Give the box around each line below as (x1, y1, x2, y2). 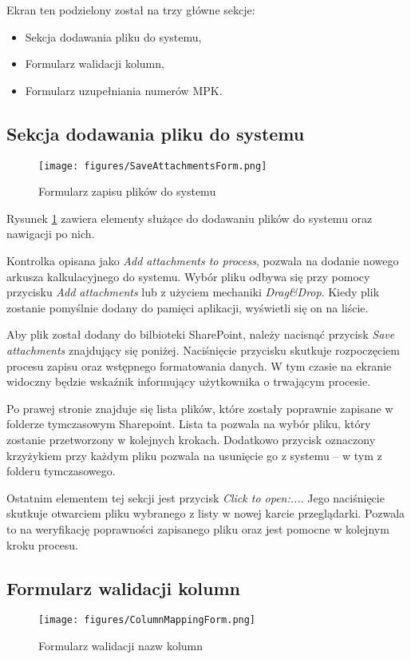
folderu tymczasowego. (6, 462, 116, 479)
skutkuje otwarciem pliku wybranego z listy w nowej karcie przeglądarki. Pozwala (6, 505, 405, 522)
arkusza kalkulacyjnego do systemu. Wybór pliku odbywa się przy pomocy (6, 268, 370, 284)
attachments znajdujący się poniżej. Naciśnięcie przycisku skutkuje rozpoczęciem (6, 341, 400, 358)
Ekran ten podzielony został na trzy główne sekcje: (6, 2, 255, 18)
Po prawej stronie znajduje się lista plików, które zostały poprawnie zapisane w (6, 399, 393, 416)
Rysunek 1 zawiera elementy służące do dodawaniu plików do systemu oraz (6, 209, 373, 226)
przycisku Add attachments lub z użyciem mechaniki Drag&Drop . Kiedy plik (6, 284, 380, 300)
